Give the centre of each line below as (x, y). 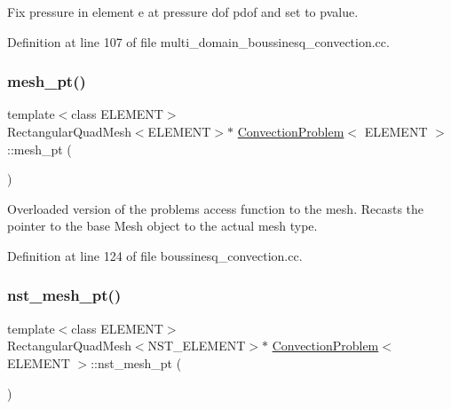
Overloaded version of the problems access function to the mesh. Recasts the (216, 208)
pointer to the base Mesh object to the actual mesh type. (162, 226)
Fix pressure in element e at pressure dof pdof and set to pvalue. (183, 12)
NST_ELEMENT (197, 346)
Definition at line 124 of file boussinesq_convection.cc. (155, 255)
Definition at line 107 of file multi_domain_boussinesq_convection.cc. (198, 41)
